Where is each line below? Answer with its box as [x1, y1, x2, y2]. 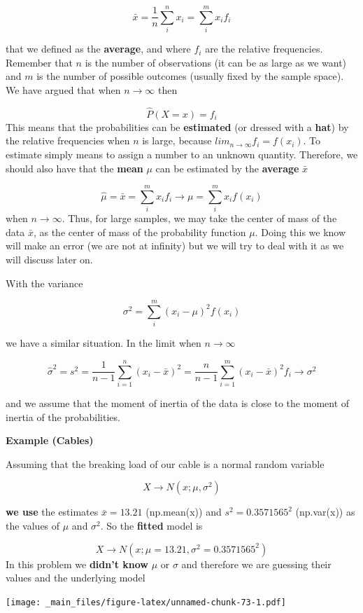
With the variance [6, 275, 83, 290]
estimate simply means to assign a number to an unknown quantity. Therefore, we [6, 146, 358, 161]
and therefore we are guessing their [181, 556, 332, 571]
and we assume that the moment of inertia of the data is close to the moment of [6, 396, 350, 411]
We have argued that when [6, 82, 121, 97]
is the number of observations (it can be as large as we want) [85, 55, 347, 69]
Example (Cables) [6, 433, 94, 448]
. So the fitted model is [100, 518, 203, 532]
